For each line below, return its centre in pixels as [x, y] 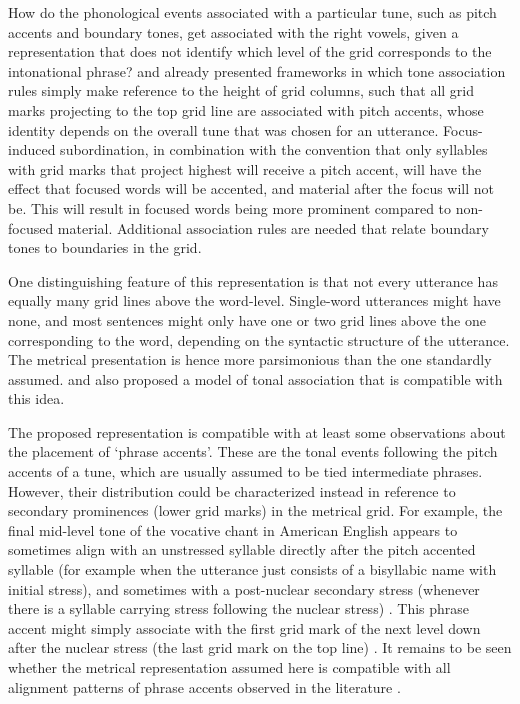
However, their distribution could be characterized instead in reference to [232, 490]
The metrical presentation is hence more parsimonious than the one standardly [250, 359]
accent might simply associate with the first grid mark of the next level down [244, 627]
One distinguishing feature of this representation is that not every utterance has [253, 280]
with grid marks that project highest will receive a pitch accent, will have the [245, 168]
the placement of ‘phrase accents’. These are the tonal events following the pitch [253, 451]
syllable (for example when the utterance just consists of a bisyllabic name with [252, 569]
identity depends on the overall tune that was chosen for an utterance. [223, 129]
